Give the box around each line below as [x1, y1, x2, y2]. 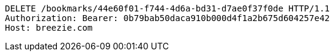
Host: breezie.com [5, 23, 93, 33]
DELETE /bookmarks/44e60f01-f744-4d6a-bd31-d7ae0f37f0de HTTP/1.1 [5, 4, 330, 13]
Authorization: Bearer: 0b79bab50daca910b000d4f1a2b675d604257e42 [5, 13, 330, 23]
